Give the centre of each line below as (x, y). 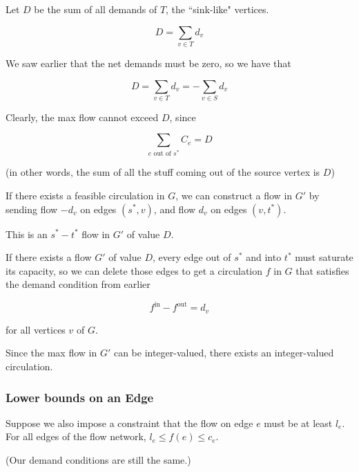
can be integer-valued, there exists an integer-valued (224, 353)
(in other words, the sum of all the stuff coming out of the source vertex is (163, 172)
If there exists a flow (49, 257)
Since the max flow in (51, 353)
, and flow (175, 209)
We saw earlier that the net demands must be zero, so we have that (148, 63)
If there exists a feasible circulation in (85, 195)
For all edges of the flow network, (76, 436)
